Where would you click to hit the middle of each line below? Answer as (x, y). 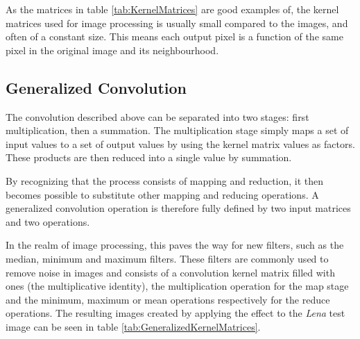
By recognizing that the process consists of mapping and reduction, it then (165, 180)
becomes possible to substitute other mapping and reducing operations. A (162, 194)
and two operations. (48, 221)
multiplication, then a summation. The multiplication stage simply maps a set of (177, 130)
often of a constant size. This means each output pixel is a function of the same (174, 36)
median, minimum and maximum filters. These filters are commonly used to (167, 258)
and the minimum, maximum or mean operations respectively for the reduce (168, 299)
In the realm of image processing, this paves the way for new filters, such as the (175, 245)
